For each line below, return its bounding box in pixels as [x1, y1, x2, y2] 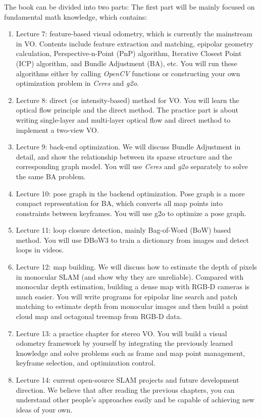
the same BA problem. [16, 171, 86, 181]
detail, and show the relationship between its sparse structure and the [16, 151, 232, 162]
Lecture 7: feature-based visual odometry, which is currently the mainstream [16, 28, 252, 39]
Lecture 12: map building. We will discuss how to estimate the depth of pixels [16, 262, 257, 272]
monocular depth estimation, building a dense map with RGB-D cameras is [16, 281, 250, 292]
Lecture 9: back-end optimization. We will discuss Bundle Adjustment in [16, 141, 241, 152]
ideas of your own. [16, 404, 73, 414]
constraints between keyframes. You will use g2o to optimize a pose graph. [16, 207, 246, 218]
